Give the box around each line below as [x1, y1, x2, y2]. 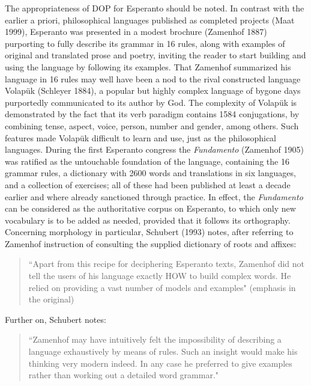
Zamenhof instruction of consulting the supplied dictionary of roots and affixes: [5, 237, 297, 250]
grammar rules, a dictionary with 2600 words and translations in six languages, [5, 167, 296, 179]
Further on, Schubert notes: [5, 313, 106, 325]
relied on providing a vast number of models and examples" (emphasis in [28, 281, 296, 293]
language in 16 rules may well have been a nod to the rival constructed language [5, 72, 301, 85]
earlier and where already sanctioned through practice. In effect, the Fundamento [5, 190, 303, 203]
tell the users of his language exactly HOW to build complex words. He [28, 269, 291, 282]
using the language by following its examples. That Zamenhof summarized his [5, 60, 291, 73]
